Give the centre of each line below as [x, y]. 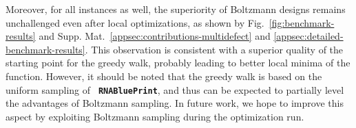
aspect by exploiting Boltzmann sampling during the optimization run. [155, 116]
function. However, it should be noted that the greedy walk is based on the [164, 76]
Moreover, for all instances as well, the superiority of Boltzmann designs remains [176, 9]
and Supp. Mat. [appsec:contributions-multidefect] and [155, 36]
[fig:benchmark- [302, 22]
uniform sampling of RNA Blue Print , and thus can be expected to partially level [175, 89]
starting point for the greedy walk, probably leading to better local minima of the [178, 63]
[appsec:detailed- [308, 36]
